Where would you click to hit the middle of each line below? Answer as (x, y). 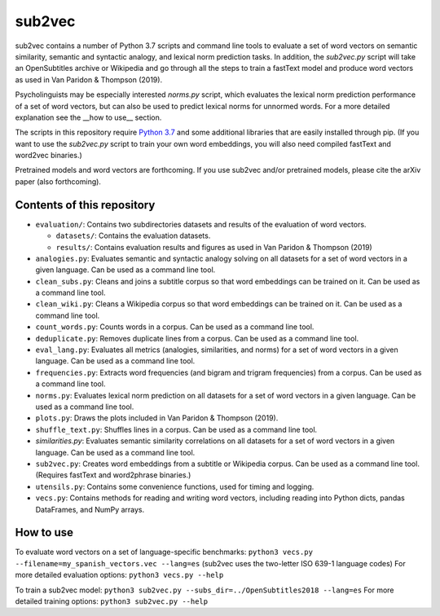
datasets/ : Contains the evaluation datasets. (133, 235)
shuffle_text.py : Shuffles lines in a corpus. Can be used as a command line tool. (176, 429)
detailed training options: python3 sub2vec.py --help (111, 601)
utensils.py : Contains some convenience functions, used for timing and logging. (175, 486)
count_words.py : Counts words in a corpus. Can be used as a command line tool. (175, 327)
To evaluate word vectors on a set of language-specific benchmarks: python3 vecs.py (164, 552)
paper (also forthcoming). (58, 181)
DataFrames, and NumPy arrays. (90, 509)
